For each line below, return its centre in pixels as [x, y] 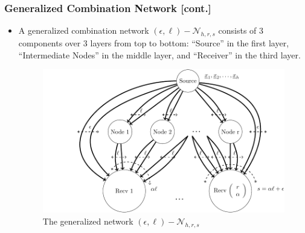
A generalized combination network [84, 30]
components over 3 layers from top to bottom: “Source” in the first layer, [154, 43]
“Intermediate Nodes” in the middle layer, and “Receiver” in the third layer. [159, 54]
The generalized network [88, 221]
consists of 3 [241, 30]
